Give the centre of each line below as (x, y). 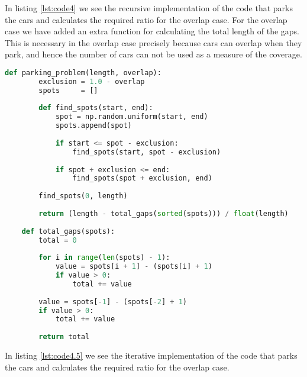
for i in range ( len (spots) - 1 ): (104, 258)
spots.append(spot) (93, 126)
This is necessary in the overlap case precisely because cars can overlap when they (153, 42)
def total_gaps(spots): (68, 231)
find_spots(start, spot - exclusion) (147, 152)
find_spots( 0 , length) (83, 196)
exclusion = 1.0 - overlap (92, 81)
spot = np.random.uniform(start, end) (132, 117)
